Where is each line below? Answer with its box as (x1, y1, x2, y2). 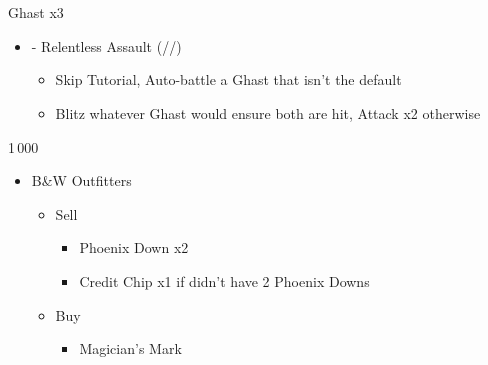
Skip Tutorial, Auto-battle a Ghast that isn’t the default (55, 69, 402, 90)
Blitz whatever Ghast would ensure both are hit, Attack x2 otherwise (55, 102, 481, 123)
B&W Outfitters (31, 170, 132, 191)
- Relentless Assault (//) (31, 35, 182, 56)
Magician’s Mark (79, 338, 182, 359)
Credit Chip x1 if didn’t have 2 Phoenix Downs (79, 270, 370, 291)
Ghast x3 (8, 2, 64, 23)
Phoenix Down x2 (79, 237, 189, 258)
